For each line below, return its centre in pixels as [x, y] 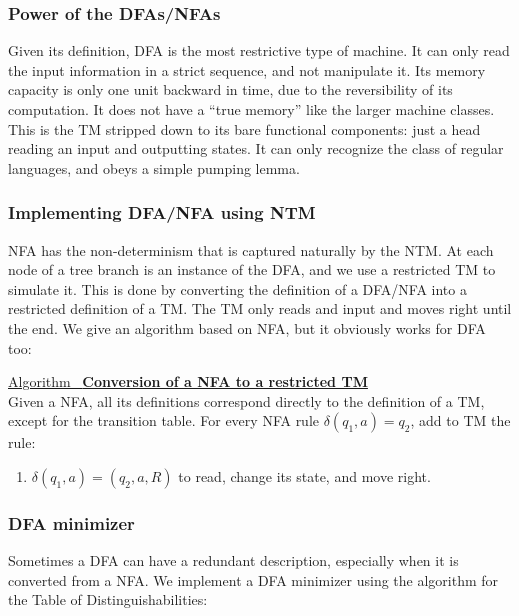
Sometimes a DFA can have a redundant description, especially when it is [233, 560]
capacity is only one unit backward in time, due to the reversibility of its [230, 89]
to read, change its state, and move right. [304, 475]
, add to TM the [460, 420]
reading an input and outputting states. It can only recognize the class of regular [256, 148]
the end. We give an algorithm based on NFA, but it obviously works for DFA [247, 327]
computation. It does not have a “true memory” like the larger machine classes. [251, 109]
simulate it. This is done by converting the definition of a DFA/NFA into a [237, 288]
